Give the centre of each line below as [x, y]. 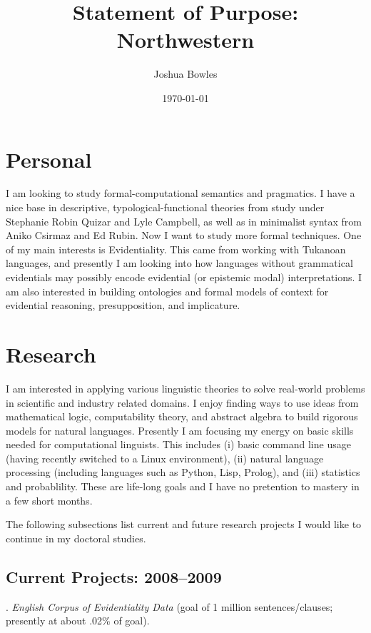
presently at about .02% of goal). [78, 621]
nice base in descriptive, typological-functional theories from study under [165, 207]
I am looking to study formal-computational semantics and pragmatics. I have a [181, 193]
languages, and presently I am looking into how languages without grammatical [179, 263]
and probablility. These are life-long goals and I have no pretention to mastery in [183, 486]
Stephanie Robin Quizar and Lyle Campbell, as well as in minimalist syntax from [184, 221]
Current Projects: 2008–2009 [114, 576]
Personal [49, 159]
